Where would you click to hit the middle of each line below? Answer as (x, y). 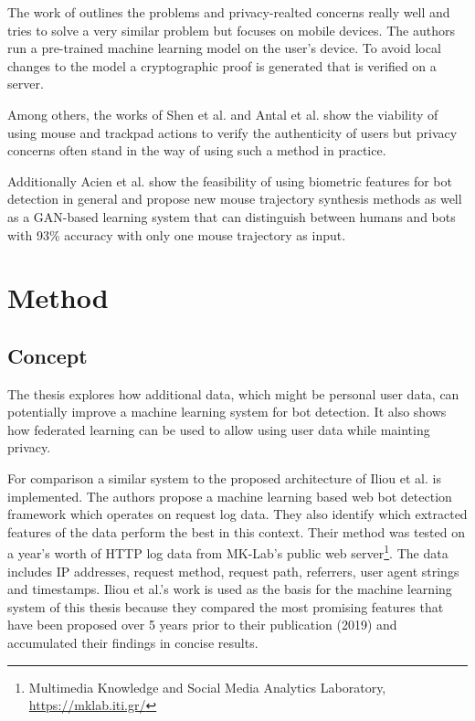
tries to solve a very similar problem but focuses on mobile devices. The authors (231, 30)
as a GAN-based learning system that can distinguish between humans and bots (232, 216)
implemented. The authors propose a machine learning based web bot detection (230, 496)
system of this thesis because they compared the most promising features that (226, 606)
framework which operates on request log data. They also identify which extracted (237, 514)
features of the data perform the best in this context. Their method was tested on (237, 531)
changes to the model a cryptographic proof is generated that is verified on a (222, 65)
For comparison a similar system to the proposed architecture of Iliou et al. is (224, 478)
